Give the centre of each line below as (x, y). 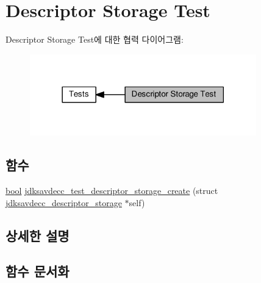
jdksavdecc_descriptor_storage (64, 202)
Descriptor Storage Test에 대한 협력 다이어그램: (95, 39)
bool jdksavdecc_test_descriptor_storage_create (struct (112, 191)
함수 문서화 (38, 271)
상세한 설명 (38, 235)
